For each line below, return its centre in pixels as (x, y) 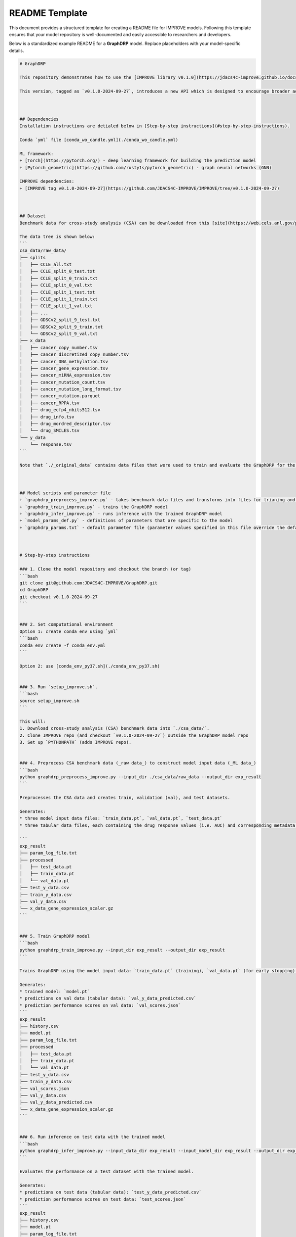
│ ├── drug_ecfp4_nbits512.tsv (60, 410)
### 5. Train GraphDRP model (55, 936)
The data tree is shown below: (57, 237)
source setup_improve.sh (50, 701)
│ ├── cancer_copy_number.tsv (59, 347)
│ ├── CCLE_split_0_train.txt (59, 278)
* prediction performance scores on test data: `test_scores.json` (103, 1199)
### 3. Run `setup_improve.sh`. (59, 687)
